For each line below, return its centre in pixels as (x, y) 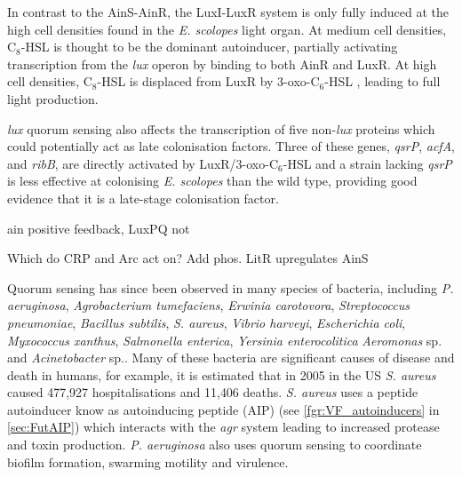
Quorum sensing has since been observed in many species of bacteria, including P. (231, 287)
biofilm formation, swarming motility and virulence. (148, 461)
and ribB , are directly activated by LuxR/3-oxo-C (143, 163)
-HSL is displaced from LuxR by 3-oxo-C (208, 81)
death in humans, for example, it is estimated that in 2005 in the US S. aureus (222, 374)
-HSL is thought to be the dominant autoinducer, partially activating (209, 47)
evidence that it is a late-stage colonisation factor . (143, 198)
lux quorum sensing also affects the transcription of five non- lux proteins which (221, 128)
